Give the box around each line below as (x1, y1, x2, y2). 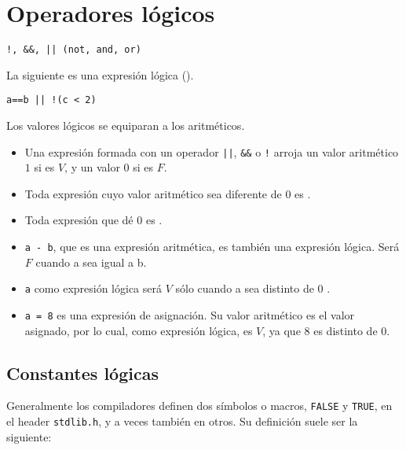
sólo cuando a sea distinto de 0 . (175, 280, 331, 297)
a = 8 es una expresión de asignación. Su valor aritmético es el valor (24, 306, 355, 323)
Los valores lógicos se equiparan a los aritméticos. (6, 117, 245, 134)
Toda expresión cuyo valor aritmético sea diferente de (24, 185, 282, 201)
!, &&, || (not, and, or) (6, 44, 141, 56)
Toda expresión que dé (24, 212, 134, 228)
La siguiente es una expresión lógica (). (6, 66, 194, 83)
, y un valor (64, 159, 120, 175)
